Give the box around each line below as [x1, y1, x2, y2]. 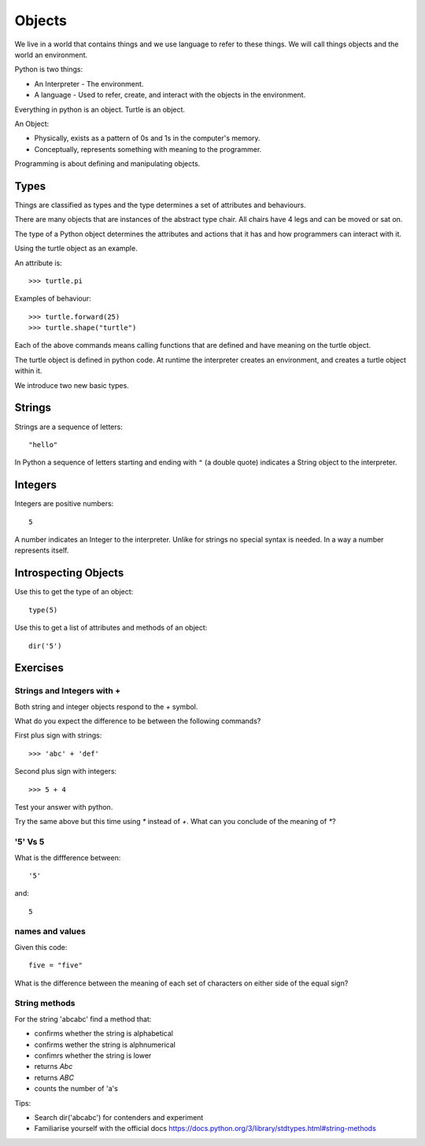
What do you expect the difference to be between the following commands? [14, 716, 261, 726]
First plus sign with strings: [14, 730, 102, 740]
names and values [14, 926, 86, 937]
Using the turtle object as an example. [14, 244, 138, 253]
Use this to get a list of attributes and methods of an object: [14, 623, 208, 633]
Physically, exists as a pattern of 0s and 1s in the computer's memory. [34, 134, 261, 143]
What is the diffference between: [14, 852, 121, 862]
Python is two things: [14, 65, 83, 74]
